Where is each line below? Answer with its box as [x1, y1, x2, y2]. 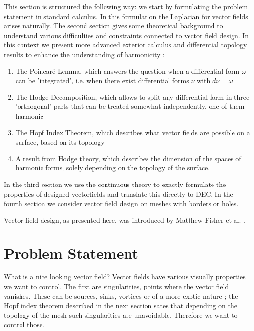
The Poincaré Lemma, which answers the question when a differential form [15, 65, 240, 76]
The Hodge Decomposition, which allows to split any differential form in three [15, 91, 250, 102]
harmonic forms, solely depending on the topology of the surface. [15, 163, 210, 173]
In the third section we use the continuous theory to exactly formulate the [4, 179, 226, 189]
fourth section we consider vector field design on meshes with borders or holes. [4, 198, 239, 208]
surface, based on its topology [15, 137, 105, 147]
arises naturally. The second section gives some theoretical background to [4, 21, 223, 31]
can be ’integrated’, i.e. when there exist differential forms [15, 75, 189, 85]
